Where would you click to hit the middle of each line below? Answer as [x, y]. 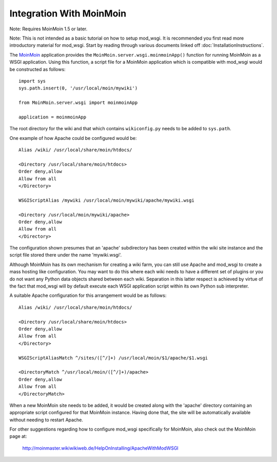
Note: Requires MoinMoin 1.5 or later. [48, 29]
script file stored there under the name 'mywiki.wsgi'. [66, 255]
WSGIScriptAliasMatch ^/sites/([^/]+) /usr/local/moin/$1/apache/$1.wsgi [113, 358]
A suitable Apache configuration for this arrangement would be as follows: [88, 295]
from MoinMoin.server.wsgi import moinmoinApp [78, 103]
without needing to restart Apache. [46, 420]
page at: [18, 436]
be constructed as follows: [38, 69]
